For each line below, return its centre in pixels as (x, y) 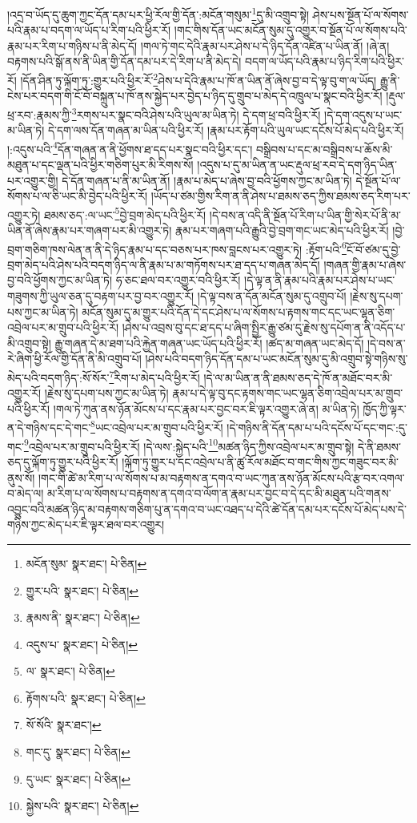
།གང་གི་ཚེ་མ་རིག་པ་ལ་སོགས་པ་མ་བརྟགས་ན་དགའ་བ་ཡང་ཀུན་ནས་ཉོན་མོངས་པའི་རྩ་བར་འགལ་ (221, 477)
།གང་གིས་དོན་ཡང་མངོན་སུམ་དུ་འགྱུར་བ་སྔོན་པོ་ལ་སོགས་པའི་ (291, 30)
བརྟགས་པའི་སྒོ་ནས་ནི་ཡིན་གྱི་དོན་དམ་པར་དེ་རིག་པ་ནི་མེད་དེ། (124, 61)
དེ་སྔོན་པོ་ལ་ (378, 180)
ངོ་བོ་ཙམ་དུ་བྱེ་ (373, 249)
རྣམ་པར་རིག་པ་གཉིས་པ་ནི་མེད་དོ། (72, 45)
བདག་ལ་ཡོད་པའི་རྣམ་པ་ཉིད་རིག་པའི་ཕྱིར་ (324, 61)
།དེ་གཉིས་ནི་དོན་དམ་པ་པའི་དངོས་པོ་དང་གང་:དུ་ (317, 428)
